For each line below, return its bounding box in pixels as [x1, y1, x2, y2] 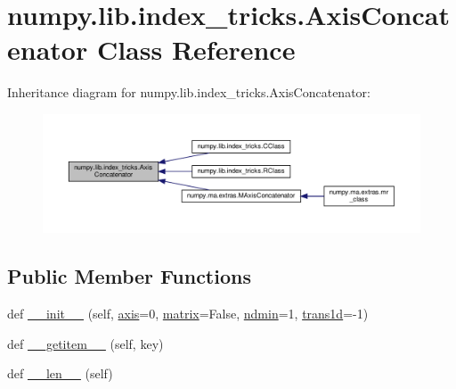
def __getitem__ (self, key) [7, 334, 164, 352]
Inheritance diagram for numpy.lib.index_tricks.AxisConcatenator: [7, 83, 370, 102]
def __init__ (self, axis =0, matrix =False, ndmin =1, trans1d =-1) [7, 304, 369, 323]
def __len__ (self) [7, 364, 113, 383]
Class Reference [96, 31, 296, 68]
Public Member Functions [7, 262, 251, 290]
